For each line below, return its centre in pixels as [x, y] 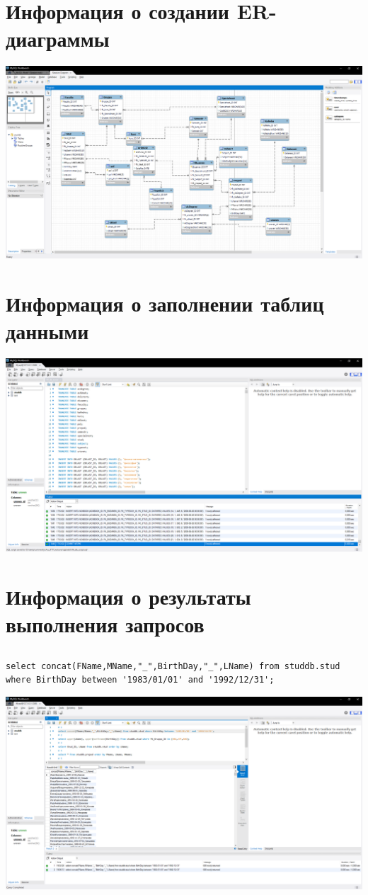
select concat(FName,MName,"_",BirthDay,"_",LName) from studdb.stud [173, 666]
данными [47, 331]
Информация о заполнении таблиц [165, 303]
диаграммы [58, 39]
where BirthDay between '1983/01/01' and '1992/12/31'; [140, 680]
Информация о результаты [128, 596]
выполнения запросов [105, 624]
